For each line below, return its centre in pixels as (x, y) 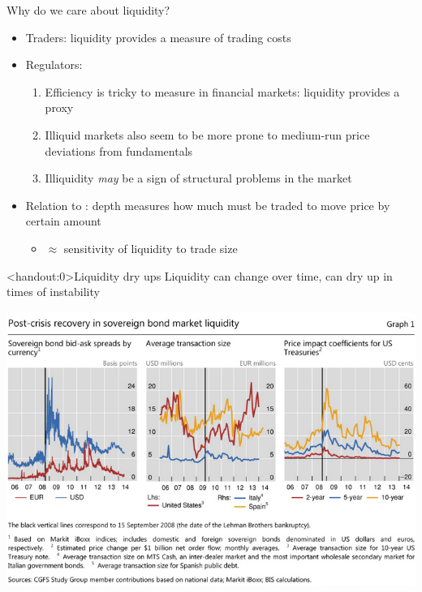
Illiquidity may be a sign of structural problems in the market (198, 178)
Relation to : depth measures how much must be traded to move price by (208, 205)
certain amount (63, 221)
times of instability (53, 292)
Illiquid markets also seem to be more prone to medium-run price (207, 134)
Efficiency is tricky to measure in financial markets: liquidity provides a (222, 91)
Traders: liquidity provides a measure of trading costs (158, 37)
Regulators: (54, 64)
